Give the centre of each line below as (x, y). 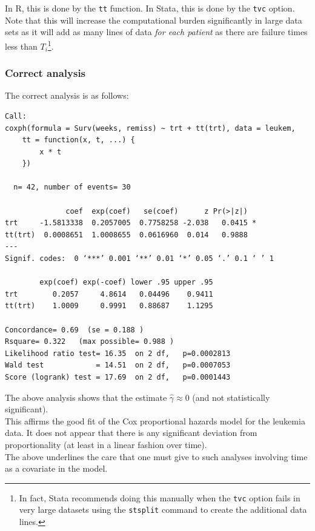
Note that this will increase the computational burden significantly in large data (154, 20)
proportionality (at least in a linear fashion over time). (106, 444)
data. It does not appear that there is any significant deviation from (131, 433)
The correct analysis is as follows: (67, 95)
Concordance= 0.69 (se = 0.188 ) (75, 330)
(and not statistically (231, 397)
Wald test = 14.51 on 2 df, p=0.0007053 (118, 365)
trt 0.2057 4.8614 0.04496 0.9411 (109, 294)
